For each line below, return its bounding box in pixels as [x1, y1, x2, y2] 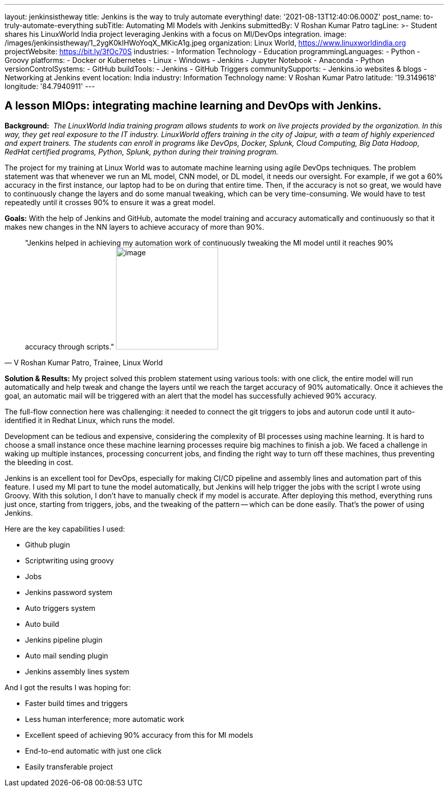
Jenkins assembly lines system [25, 667, 130, 676]
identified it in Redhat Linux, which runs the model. [5, 415, 175, 425]
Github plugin [25, 540, 70, 549]
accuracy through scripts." [25, 342, 114, 351]
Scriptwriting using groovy [25, 556, 114, 565]
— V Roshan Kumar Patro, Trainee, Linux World [5, 358, 163, 367]
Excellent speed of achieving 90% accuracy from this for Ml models [25, 730, 253, 739]
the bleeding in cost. [5, 457, 73, 467]
